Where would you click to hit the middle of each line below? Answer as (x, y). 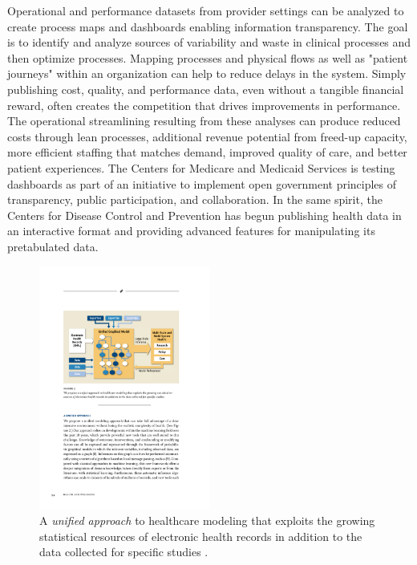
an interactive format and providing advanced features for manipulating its (191, 231)
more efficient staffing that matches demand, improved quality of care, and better (207, 152)
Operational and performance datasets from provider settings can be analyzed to (206, 10)
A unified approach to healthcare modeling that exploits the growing (207, 520)
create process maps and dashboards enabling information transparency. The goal (208, 26)
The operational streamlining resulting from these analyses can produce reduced (204, 121)
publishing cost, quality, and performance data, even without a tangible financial (206, 89)
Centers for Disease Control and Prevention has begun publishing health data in (204, 215)
